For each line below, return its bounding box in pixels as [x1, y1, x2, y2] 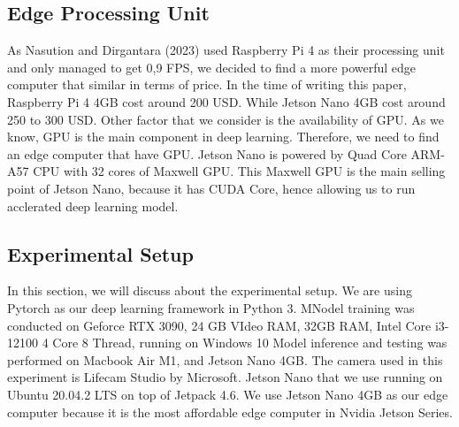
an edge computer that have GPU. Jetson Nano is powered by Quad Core [7, 144, 407, 163]
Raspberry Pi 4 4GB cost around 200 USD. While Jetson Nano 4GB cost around [7, 92, 446, 111]
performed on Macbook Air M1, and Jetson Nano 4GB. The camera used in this [7, 350, 443, 369]
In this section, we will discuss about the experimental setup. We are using [7, 281, 412, 300]
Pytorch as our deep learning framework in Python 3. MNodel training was [7, 298, 415, 316]
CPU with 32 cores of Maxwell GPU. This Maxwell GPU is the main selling [33, 162, 446, 180]
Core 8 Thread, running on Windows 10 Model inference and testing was [52, 333, 448, 352]
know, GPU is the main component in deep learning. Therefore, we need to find [7, 127, 440, 146]
